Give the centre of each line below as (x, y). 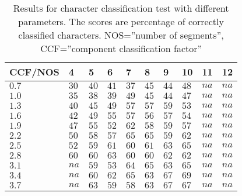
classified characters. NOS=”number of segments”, (121, 35)
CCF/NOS (34, 72)
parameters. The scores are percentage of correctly (121, 21)
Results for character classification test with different (121, 8)
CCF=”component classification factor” (121, 48)
